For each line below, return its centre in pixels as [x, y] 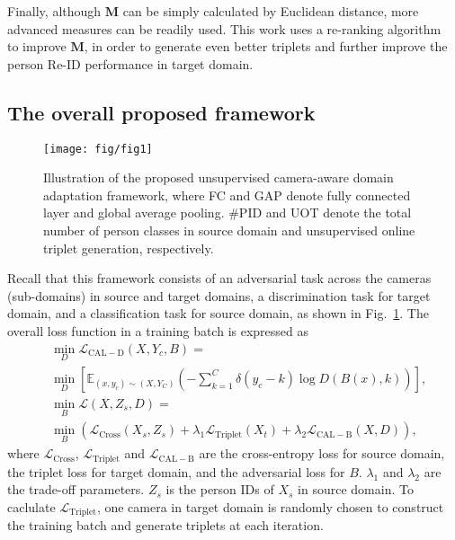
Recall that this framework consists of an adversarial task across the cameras [219, 278]
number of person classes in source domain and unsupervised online [229, 230]
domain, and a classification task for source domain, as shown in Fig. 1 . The [218, 313]
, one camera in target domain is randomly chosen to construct [270, 507]
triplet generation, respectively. [129, 248]
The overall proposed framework [161, 112]
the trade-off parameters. [76, 489]
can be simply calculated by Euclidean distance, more [271, 11]
